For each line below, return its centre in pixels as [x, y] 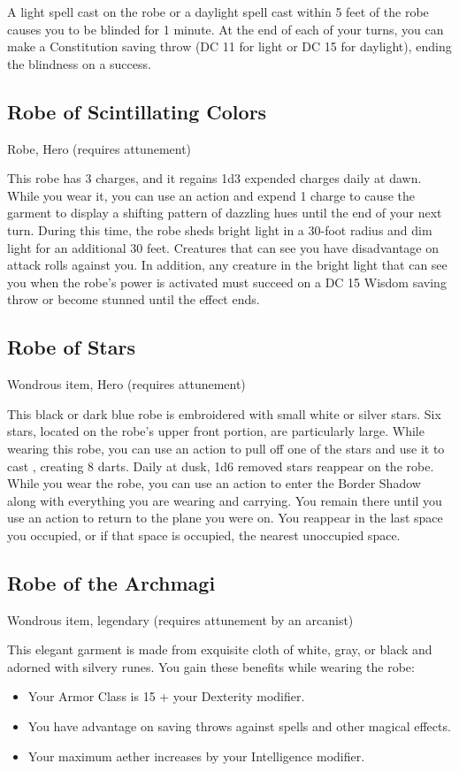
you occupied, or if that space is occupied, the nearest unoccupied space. [204, 534]
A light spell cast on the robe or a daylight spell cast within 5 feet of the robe [218, 11]
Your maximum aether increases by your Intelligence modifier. [196, 756]
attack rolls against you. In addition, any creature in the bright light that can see [227, 265]
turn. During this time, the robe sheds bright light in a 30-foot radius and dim [220, 229]
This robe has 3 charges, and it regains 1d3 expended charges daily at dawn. [214, 178]
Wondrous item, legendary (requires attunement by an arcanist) [180, 619]
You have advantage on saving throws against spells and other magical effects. [239, 726]
